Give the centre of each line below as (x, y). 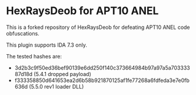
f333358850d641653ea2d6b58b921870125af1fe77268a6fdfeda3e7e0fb (102, 80)
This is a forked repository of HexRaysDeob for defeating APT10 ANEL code (98, 27)
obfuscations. (23, 33)
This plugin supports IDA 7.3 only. (46, 45)
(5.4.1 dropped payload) (62, 74)
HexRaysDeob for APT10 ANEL (82, 11)
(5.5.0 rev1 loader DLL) (57, 86)
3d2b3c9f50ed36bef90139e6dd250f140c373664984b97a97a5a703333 (102, 68)
